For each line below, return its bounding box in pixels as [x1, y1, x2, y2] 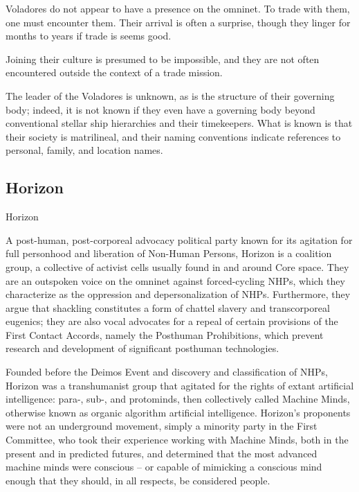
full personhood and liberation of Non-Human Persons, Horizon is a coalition [6, 246, 332, 261]
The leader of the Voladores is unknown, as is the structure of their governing [6, 88, 335, 103]
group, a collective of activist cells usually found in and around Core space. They [6, 259, 349, 274]
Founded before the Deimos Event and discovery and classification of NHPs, [6, 364, 328, 379]
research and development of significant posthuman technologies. [6, 341, 279, 355]
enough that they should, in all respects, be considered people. [6, 473, 270, 487]
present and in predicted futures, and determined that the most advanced [6, 446, 317, 460]
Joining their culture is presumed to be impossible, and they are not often [6, 51, 320, 66]
